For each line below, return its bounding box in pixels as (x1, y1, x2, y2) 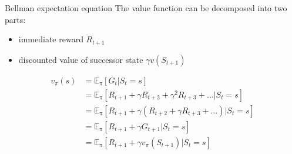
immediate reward (18, 33, 83, 45)
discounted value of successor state (18, 53, 143, 65)
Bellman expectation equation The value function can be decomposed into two (5, 2, 287, 14)
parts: (5, 13, 26, 25)
